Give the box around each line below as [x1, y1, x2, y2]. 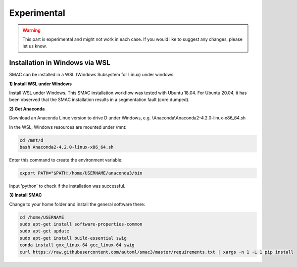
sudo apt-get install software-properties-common [19, 221, 143, 227]
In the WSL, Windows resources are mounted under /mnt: [9, 124, 127, 130]
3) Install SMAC [9, 192, 42, 198]
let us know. [22, 43, 47, 49]
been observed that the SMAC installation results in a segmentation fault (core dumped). [9, 97, 190, 103]
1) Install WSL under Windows [9, 81, 72, 87]
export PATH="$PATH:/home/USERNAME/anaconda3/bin [19, 170, 143, 176]
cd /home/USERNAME [19, 214, 64, 220]
